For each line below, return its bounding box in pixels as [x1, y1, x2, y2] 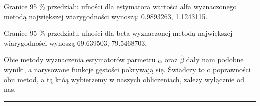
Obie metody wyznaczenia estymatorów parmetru [4, 54, 156, 65]
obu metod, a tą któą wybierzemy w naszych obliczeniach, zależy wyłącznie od [4, 74, 245, 84]
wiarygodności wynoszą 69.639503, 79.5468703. [4, 37, 147, 48]
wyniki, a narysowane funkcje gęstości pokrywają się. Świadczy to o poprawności [4, 64, 251, 75]
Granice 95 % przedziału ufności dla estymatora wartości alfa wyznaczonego [4, 1, 237, 11]
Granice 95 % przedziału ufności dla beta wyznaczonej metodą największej [4, 28, 233, 38]
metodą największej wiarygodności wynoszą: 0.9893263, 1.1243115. [4, 11, 208, 21]
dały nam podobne [186, 54, 244, 65]
